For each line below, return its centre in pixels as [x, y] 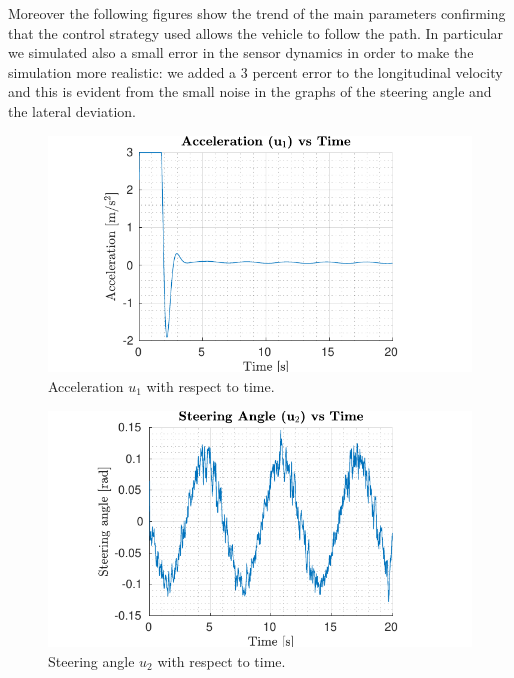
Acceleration [86, 385]
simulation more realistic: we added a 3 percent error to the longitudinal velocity [255, 71]
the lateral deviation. [72, 110]
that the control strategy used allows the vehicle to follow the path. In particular [256, 32]
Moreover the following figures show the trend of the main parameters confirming [257, 13]
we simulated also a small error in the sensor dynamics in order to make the [241, 52]
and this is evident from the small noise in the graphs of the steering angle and [250, 91]
